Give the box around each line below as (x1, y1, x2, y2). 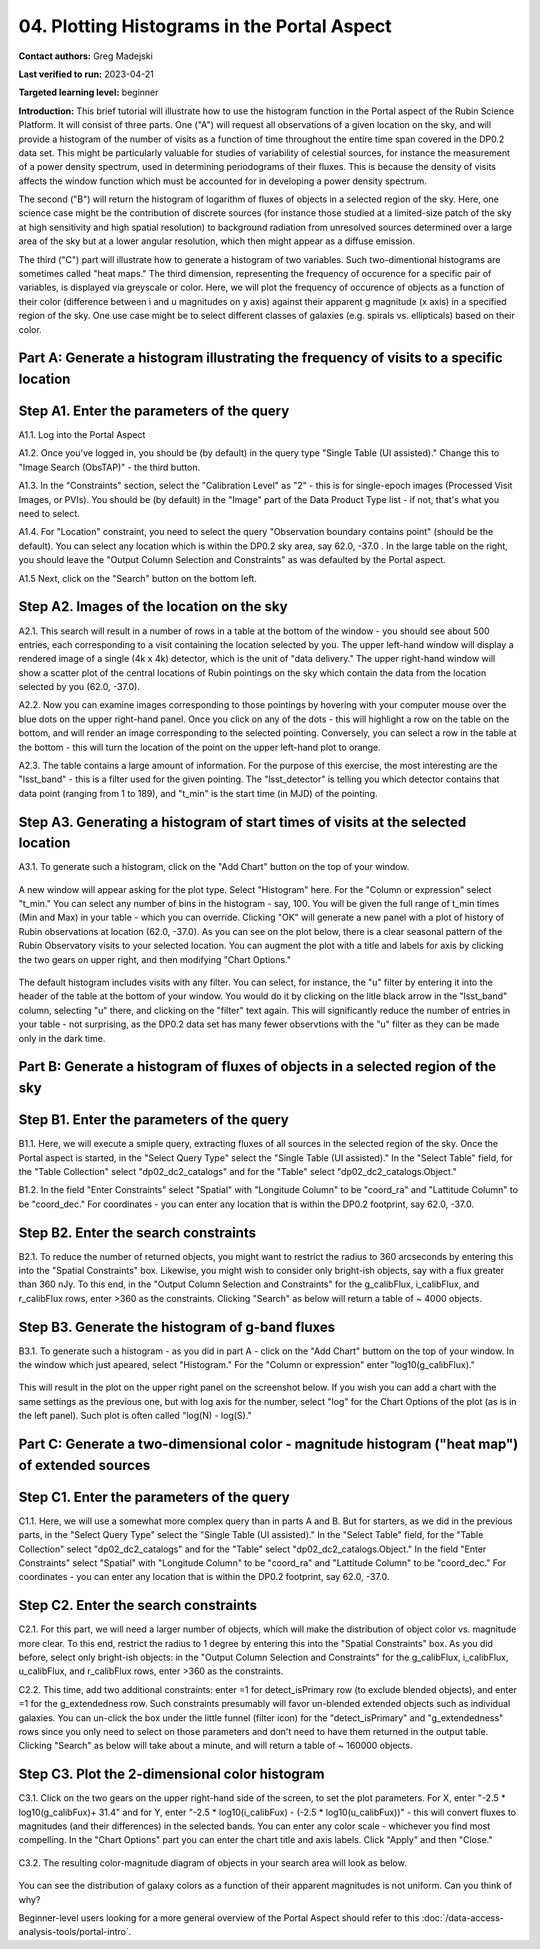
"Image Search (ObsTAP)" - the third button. (18, 461, 200, 473)
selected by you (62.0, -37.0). (18, 681, 140, 693)
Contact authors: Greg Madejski (18, 50, 154, 62)
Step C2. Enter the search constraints (18, 1597, 258, 1614)
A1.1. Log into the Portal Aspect (18, 429, 146, 441)
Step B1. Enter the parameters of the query (18, 1111, 289, 1129)
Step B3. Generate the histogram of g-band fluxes (18, 1318, 336, 1335)
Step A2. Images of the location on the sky (18, 598, 289, 615)
